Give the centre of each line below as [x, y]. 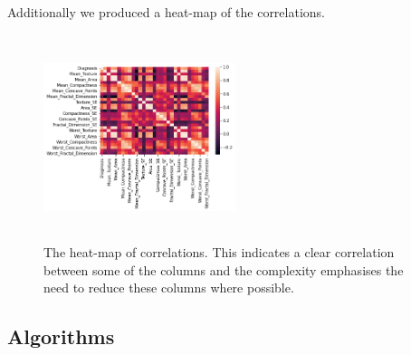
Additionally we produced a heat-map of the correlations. [166, 12]
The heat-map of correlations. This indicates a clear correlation [219, 251]
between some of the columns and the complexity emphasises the [224, 269]
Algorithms [61, 336]
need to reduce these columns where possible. [169, 288]
